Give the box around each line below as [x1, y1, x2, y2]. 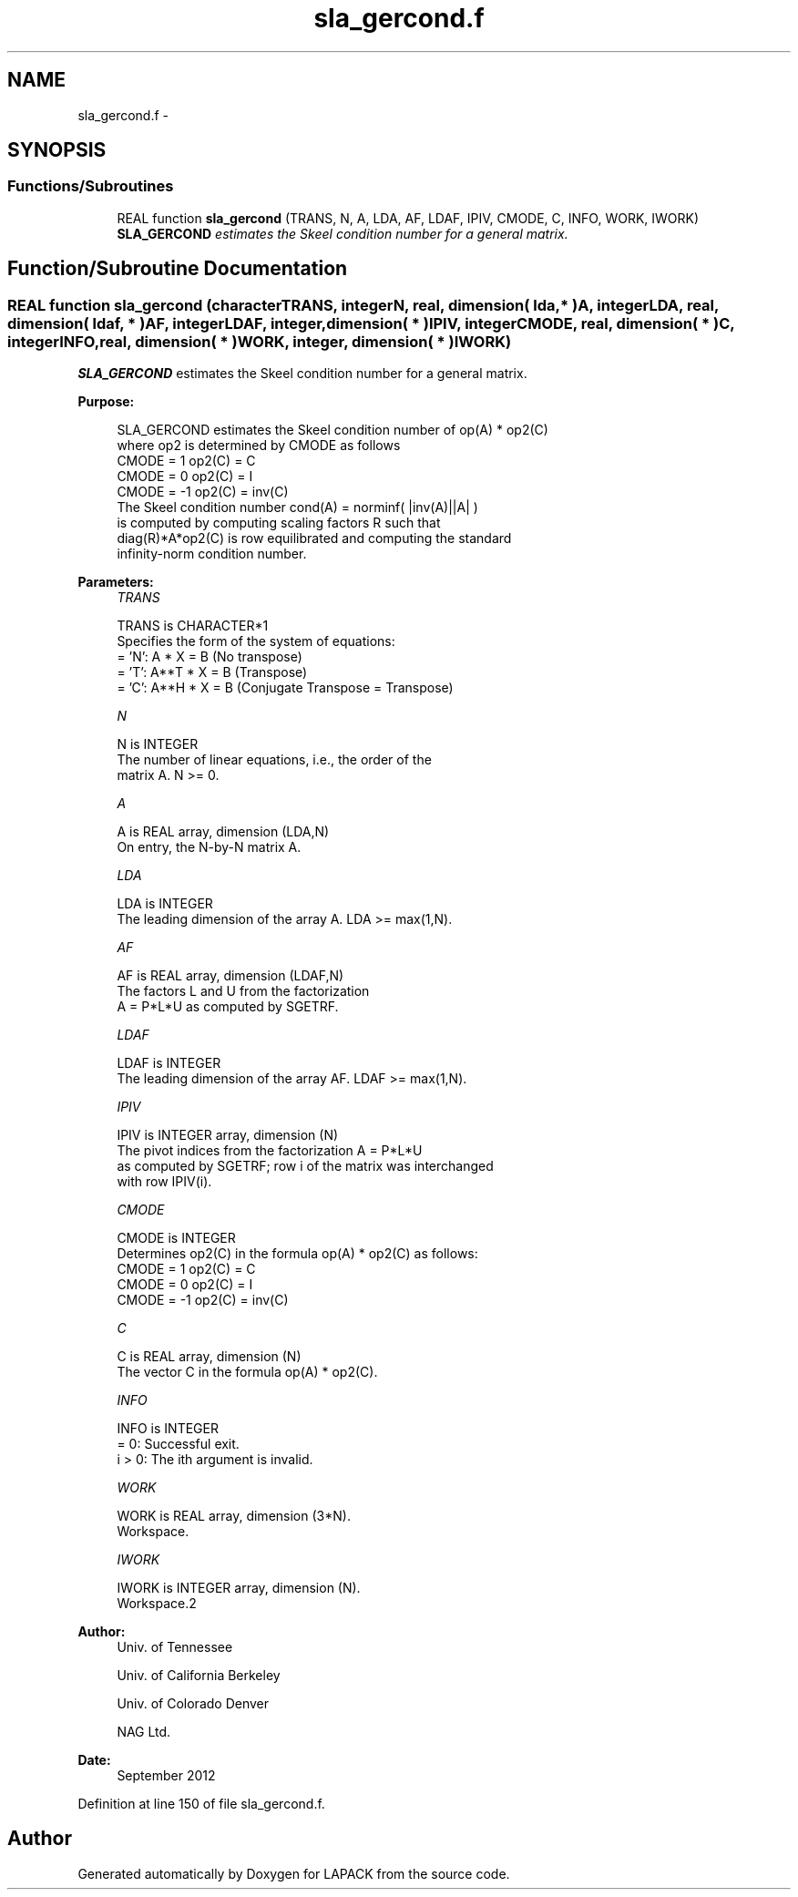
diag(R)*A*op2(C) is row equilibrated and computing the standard [117, 530, 512, 547]
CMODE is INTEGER [117, 1230, 236, 1246]
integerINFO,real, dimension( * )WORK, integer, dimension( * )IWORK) [7, 332, 512, 351]
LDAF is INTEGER [117, 1055, 221, 1072]
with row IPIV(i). [117, 1174, 212, 1190]
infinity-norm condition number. [117, 546, 307, 562]
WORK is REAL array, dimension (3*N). [117, 1508, 351, 1524]
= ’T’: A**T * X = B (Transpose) [117, 664, 308, 681]
